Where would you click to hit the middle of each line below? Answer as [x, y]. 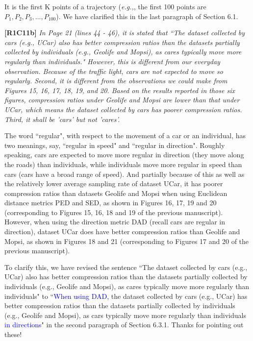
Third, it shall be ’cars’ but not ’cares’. [62, 119]
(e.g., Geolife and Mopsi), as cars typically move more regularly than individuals [125, 315]
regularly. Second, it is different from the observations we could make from [116, 81]
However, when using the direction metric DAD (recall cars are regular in [115, 222]
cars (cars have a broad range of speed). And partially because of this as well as [125, 174]
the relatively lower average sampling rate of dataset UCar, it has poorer [114, 183]
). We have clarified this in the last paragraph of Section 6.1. [147, 16]
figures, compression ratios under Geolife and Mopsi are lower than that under [122, 100]
